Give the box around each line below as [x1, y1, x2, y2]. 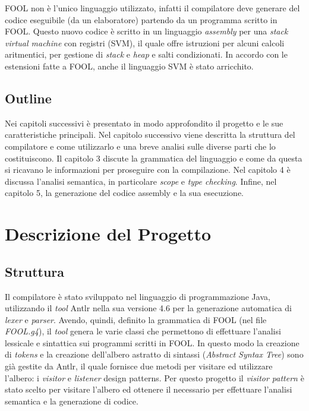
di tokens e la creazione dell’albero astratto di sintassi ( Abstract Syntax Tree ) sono [5, 348, 304, 361]
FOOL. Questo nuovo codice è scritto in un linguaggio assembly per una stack [5, 25, 288, 37]
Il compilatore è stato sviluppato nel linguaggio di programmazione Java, [5, 290, 270, 302]
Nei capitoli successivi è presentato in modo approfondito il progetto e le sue [5, 116, 283, 129]
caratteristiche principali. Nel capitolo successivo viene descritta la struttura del [5, 128, 295, 141]
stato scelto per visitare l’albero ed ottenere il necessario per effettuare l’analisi [5, 383, 292, 396]
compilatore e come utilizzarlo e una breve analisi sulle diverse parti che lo [5, 140, 276, 152]
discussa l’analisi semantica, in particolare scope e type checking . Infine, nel [5, 175, 277, 187]
